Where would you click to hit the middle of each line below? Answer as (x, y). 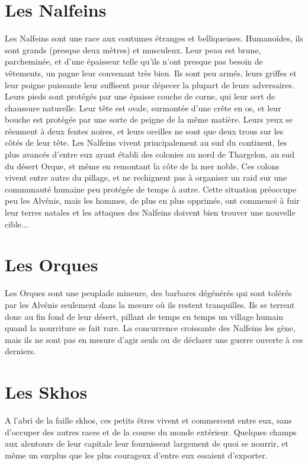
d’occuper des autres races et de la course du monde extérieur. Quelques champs (151, 432)
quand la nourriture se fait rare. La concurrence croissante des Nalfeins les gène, (150, 328)
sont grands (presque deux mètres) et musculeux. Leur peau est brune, (133, 49)
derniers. (20, 351)
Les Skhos (46, 392)
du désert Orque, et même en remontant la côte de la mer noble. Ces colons (142, 166)
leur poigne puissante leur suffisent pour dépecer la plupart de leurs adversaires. (150, 84)
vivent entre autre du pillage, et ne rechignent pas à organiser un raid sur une (146, 177)
